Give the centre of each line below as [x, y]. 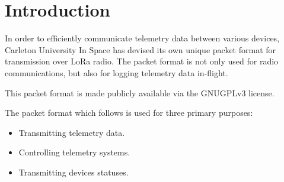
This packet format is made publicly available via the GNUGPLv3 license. [140, 92]
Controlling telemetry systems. [74, 152]
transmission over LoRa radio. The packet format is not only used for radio [142, 61]
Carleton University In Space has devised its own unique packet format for [141, 49]
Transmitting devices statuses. [74, 172]
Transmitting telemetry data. [72, 132]
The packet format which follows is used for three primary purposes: [129, 113]
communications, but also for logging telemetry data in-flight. [117, 72]
